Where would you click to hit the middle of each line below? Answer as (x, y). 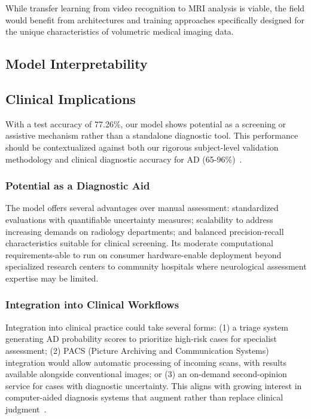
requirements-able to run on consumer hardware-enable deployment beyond (144, 254)
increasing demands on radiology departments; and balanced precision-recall (145, 231)
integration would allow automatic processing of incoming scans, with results (146, 362)
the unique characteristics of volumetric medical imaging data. (120, 31)
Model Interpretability (77, 64)
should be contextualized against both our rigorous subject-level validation (142, 147)
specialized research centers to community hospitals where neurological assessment (156, 266)
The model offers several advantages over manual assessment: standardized (142, 208)
